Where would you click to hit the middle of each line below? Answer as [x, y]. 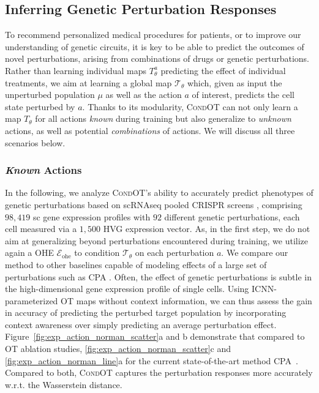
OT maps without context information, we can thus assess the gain [186, 300]
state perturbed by [40, 106]
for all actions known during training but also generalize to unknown [163, 118]
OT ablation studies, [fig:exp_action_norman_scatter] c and [118, 349]
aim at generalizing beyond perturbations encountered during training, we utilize [157, 240]
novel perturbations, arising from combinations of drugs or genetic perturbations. [157, 58]
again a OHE [29, 253]
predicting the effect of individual [223, 70]
